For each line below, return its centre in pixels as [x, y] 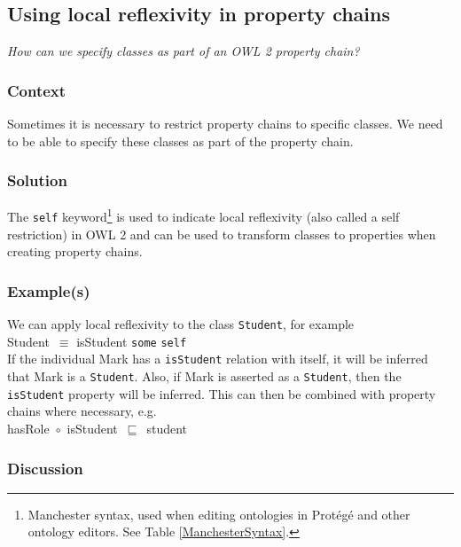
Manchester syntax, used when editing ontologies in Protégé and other [219, 514]
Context [37, 90]
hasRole [28, 429]
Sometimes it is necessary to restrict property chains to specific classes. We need [225, 124]
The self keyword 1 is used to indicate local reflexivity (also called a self [203, 215]
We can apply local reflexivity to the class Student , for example [181, 324]
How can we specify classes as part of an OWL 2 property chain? [184, 51]
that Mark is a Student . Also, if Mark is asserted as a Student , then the [204, 376]
